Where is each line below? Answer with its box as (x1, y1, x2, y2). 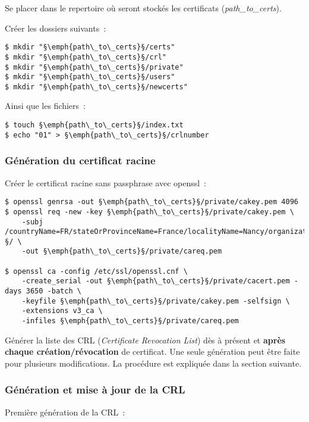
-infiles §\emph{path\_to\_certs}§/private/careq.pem (21, 317, 239, 326)
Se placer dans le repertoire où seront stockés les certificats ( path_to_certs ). (5, 2, 282, 14)
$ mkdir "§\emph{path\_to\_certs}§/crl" (5, 52, 167, 61)
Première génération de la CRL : (5, 405, 125, 418)
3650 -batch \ (26, 287, 81, 296)
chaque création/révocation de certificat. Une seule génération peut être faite (5, 345, 300, 358)
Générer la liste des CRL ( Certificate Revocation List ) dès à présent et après (5, 333, 286, 346)
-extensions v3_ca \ (21, 307, 103, 315)
